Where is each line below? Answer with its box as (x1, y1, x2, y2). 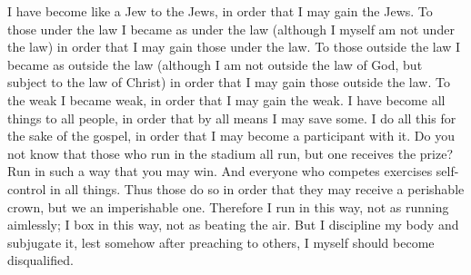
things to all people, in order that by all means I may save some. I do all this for (7, 108, 456, 127)
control (7, 179, 46, 198)
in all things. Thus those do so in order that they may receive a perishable (50, 179, 465, 198)
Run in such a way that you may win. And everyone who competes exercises (7, 162, 433, 181)
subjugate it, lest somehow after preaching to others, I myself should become (7, 232, 435, 251)
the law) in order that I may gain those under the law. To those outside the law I (7, 37, 461, 56)
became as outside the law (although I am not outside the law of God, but (7, 54, 423, 74)
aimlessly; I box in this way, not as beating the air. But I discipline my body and (7, 215, 459, 234)
